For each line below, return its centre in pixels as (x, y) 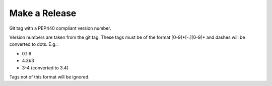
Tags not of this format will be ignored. (50, 77)
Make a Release (43, 13)
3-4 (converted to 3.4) (45, 67)
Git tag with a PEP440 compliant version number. (60, 28)
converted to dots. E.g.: (33, 44)
